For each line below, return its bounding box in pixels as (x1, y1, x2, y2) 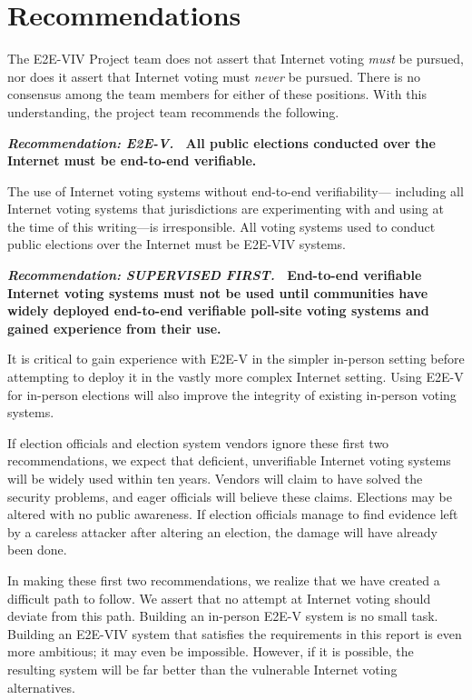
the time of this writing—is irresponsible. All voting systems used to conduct (7, 216, 436, 235)
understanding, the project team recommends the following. (7, 102, 339, 121)
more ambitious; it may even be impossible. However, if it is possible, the (7, 642, 414, 661)
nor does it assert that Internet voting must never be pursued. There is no (7, 66, 420, 85)
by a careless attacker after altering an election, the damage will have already (7, 522, 438, 541)
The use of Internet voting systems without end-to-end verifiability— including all (7, 181, 464, 200)
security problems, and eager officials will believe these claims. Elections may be (7, 486, 452, 505)
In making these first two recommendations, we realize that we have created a (7, 570, 440, 589)
